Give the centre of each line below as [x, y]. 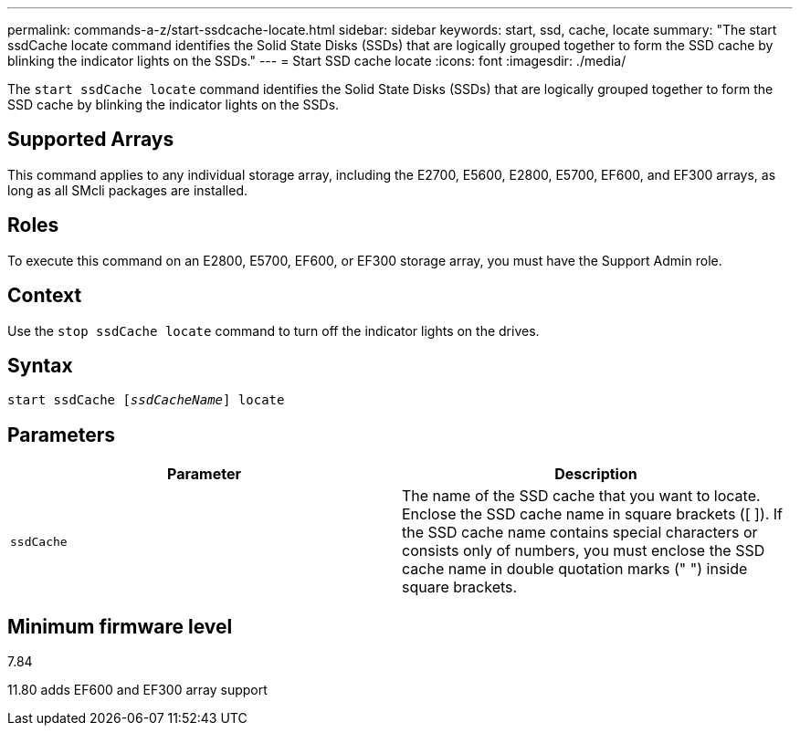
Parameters [61, 435]
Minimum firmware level [120, 626]
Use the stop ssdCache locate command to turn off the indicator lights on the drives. [274, 330]
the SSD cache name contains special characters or [580, 533]
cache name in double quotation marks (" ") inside [575, 569]
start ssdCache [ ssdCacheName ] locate [146, 400]
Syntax [40, 365]
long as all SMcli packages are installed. [127, 190]
